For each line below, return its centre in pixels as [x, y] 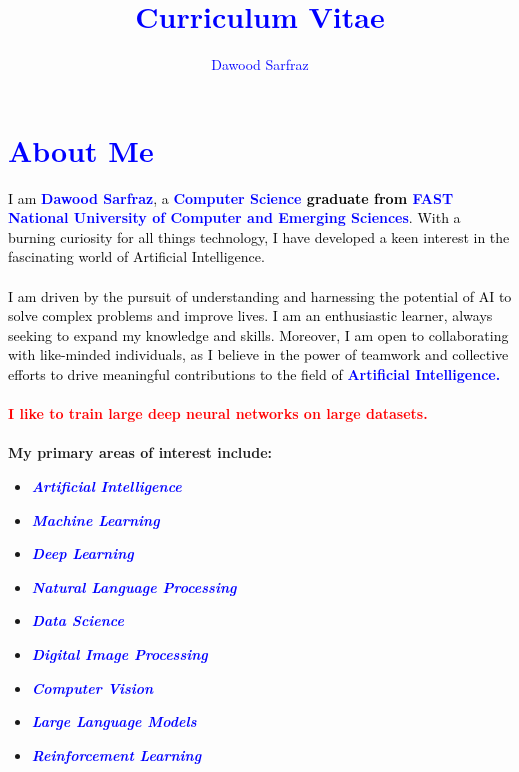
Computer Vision [92, 687]
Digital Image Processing [119, 653]
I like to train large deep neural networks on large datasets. [218, 413]
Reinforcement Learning [116, 754]
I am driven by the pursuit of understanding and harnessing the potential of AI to [260, 295]
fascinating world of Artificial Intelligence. [136, 256]
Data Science [77, 620]
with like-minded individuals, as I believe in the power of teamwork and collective [258, 354]
